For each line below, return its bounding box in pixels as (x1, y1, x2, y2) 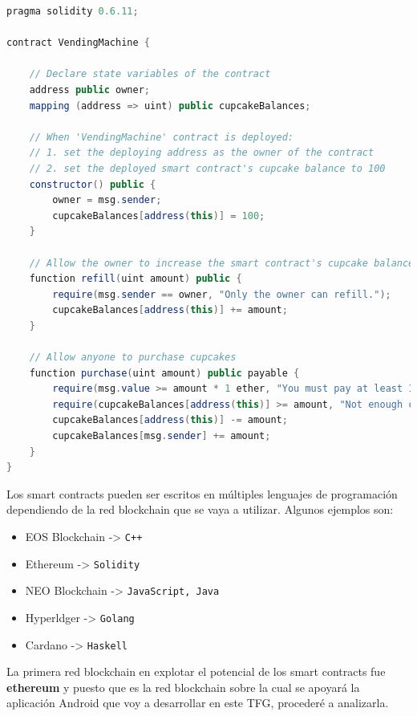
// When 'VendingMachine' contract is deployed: (29, 131, 294, 143)
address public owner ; (29, 83, 150, 96)
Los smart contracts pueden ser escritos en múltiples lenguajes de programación (6, 485, 398, 502)
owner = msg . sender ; (52, 194, 162, 206)
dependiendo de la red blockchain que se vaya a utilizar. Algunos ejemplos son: (6, 501, 394, 518)
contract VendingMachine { (6, 37, 150, 49)
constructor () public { (29, 178, 156, 190)
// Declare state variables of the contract (29, 68, 271, 80)
